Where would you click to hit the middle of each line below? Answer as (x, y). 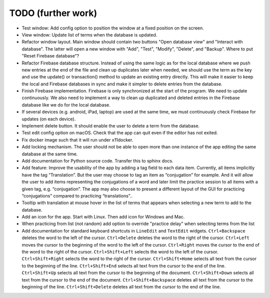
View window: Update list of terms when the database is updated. (89, 34)
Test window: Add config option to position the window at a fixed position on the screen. (113, 28)
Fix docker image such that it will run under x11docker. (77, 139)
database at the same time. (50, 154)
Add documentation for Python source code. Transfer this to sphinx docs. (97, 160)
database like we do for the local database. (66, 104)
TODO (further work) (53, 13)
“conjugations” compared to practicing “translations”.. (77, 195)
